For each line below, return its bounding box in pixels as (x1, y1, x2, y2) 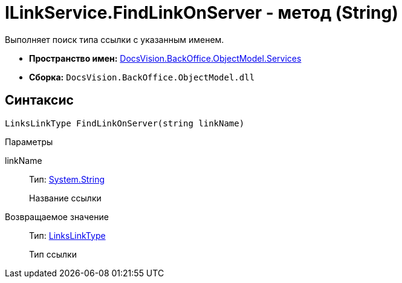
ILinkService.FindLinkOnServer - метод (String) (5, 2, 398, 23)
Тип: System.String (29, 174, 105, 184)
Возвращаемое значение (5, 211, 109, 222)
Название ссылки (29, 192, 102, 203)
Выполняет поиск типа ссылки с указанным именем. (5, 34, 224, 45)
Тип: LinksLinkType (29, 230, 106, 241)
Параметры (5, 136, 53, 147)
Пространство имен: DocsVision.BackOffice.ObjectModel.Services (29, 53, 302, 63)
